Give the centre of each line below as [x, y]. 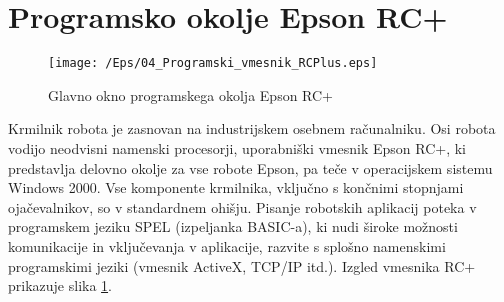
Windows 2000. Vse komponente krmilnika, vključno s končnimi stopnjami [236, 187]
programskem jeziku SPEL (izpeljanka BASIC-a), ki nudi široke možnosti [233, 226]
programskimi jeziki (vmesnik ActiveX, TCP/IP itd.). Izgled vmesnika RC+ [242, 265]
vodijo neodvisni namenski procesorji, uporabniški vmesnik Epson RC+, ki [237, 147]
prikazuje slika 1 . [60, 285]
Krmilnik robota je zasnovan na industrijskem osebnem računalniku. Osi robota [252, 128]
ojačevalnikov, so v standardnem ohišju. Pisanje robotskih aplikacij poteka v [242, 206]
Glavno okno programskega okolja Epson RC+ [191, 94]
